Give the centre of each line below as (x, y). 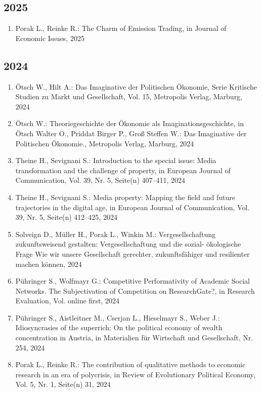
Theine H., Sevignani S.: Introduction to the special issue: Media (116, 160)
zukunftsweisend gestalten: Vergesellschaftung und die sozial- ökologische (128, 244)
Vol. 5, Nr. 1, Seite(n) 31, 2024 (63, 384)
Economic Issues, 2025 (50, 38)
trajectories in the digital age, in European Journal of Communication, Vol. (133, 207)
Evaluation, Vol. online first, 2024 (68, 301)
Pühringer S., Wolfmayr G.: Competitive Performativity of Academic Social (133, 281)
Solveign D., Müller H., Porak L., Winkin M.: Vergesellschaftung (116, 234)
